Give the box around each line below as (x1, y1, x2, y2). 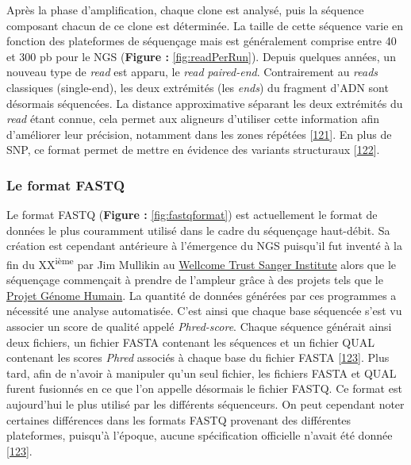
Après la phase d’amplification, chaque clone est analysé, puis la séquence (6, 2, 364, 17)
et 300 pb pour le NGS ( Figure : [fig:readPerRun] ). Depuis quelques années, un (6, 48, 396, 64)
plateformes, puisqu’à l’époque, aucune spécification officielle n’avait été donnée (6, 427, 393, 444)
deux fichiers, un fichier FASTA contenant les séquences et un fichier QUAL (6, 333, 375, 350)
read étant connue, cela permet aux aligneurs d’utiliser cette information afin (6, 110, 380, 127)
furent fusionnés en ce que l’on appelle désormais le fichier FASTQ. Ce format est (6, 380, 402, 397)
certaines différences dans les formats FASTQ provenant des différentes (6, 411, 351, 428)
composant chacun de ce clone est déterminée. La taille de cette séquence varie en (6, 17, 404, 33)
